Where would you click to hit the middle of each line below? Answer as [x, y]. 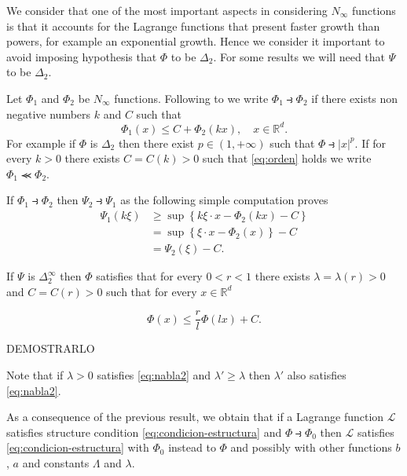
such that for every [152, 291]
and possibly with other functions [311, 447]
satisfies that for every [149, 276]
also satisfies [317, 374]
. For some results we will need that [299, 56]
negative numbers [49, 114]
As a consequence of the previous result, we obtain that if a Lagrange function [195, 417]
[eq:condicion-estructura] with [78, 447]
